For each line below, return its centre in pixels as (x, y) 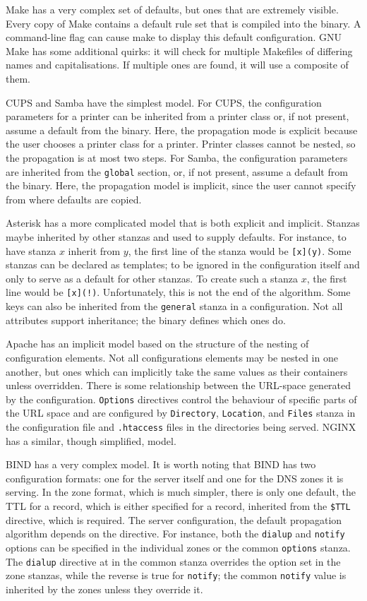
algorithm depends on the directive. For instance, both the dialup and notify (175, 534)
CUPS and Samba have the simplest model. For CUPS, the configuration (164, 102)
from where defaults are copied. (74, 199)
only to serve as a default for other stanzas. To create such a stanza (152, 278)
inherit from (94, 250)
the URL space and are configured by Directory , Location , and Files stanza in (181, 413)
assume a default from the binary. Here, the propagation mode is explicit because (182, 130)
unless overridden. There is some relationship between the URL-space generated (179, 385)
